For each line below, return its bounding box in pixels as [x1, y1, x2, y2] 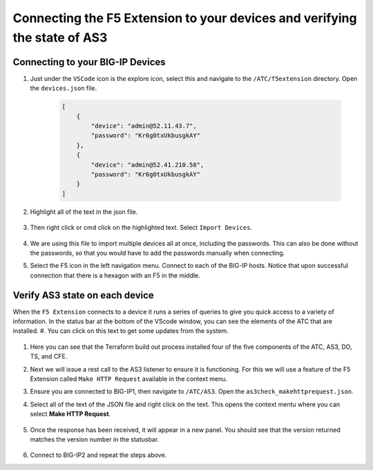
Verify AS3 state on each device [12, 289, 155, 301]
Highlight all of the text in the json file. [30, 208, 138, 216]
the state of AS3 [12, 30, 108, 45]
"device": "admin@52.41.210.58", [90, 161, 204, 169]
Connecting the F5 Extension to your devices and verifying [12, 10, 357, 26]
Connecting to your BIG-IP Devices [12, 56, 166, 68]
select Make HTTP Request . [30, 410, 111, 418]
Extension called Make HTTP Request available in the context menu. [30, 374, 228, 383]
